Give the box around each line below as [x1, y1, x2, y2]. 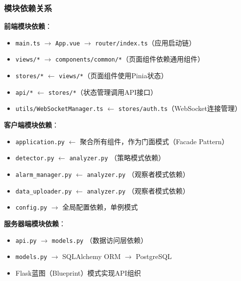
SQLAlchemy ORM [62, 251, 121, 261]
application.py [15, 138, 65, 146]
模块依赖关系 [4, 1, 52, 14]
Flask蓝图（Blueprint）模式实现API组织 [15, 267, 141, 278]
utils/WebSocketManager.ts [15, 106, 103, 113]
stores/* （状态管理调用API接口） [48, 86, 158, 97]
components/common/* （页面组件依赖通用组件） [55, 54, 205, 64]
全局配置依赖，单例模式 [62, 202, 138, 212]
